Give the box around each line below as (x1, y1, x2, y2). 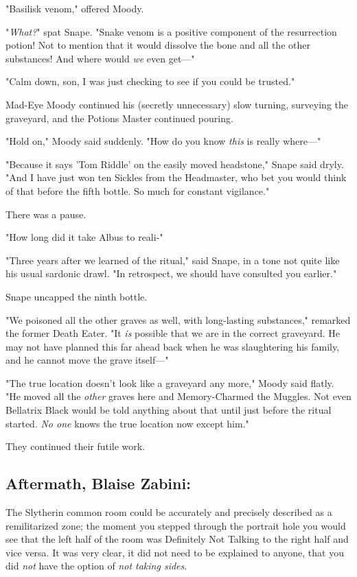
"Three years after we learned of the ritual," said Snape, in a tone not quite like (5, 252, 340, 267)
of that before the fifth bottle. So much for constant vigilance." (5, 183, 270, 198)
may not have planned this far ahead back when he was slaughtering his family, (5, 339, 340, 353)
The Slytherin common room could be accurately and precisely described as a (5, 505, 332, 519)
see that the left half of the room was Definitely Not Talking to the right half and (5, 532, 349, 546)
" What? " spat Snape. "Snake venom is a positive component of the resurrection (5, 24, 337, 38)
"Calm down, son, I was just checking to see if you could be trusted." (5, 74, 295, 89)
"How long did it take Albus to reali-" (5, 230, 163, 244)
